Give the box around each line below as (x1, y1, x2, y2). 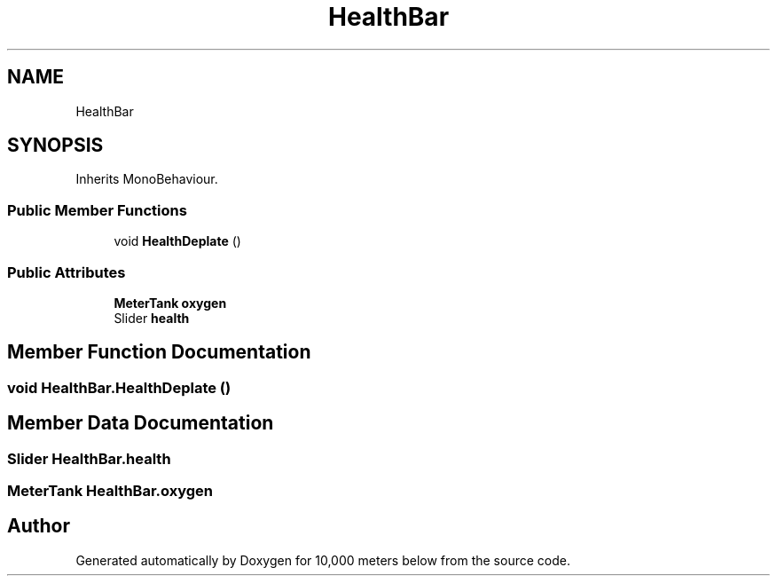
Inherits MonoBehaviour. (75, 171, 218, 187)
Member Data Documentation (7, 412, 274, 435)
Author (7, 515, 70, 538)
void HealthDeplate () (114, 233, 241, 249)
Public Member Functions (7, 201, 187, 219)
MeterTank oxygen (114, 295, 227, 311)
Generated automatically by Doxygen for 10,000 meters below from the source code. (75, 552, 570, 568)
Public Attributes (7, 263, 126, 281)
